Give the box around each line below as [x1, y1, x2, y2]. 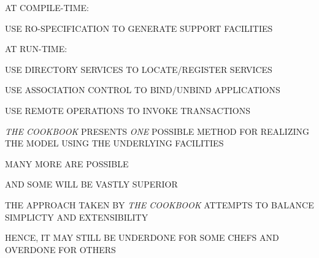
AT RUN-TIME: [5, 42, 67, 55]
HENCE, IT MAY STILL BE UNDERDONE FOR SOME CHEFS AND [5, 231, 279, 244]
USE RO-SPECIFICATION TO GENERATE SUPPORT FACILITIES [5, 21, 273, 34]
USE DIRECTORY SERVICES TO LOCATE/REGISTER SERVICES [5, 63, 272, 75]
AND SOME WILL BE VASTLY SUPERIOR [5, 178, 178, 191]
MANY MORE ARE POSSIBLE [5, 157, 129, 170]
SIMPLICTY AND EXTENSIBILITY [5, 210, 148, 223]
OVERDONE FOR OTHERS [5, 243, 116, 256]
